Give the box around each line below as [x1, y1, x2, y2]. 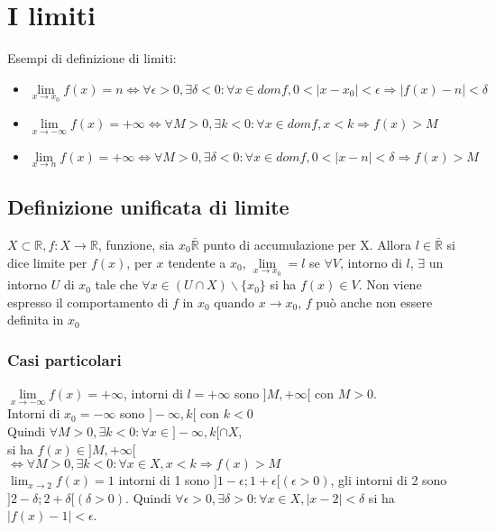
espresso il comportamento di [7, 292, 169, 311]
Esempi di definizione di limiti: [7, 49, 177, 68]
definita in [7, 310, 64, 329]
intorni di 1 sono [118, 471, 210, 490]
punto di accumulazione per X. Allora [203, 234, 411, 253]
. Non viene [358, 275, 422, 294]
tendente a [168, 252, 226, 271]
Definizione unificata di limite [7, 193, 289, 221]
